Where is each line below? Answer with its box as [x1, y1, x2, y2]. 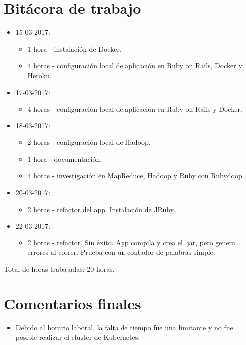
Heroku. [27, 70, 52, 80]
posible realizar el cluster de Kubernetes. [15, 332, 140, 342]
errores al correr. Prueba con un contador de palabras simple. [27, 247, 215, 257]
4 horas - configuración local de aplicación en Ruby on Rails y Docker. [27, 104, 242, 114]
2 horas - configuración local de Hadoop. [27, 137, 151, 147]
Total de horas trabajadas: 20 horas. [4, 264, 115, 274]
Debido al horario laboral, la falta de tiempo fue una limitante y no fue [15, 322, 233, 332]
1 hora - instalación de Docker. [27, 43, 122, 54]
